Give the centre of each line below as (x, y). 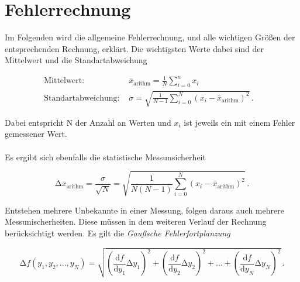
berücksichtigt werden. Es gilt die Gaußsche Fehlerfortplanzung (118, 233)
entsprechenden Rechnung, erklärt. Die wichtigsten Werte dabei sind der (134, 48)
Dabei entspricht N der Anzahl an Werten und (88, 122)
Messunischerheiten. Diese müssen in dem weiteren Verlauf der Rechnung (136, 221)
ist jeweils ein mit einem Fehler (239, 122)
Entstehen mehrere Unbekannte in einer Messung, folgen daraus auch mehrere (144, 210)
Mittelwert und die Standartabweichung (76, 60)
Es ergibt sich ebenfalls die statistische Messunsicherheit (105, 157)
